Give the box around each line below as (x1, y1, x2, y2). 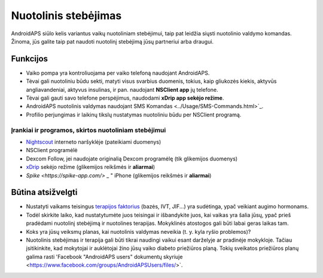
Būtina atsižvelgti (11, 187, 78, 197)
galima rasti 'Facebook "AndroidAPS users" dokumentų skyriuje (26, 253, 183, 260)
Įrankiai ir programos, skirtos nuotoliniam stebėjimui (11, 126, 166, 134)
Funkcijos (11, 54, 48, 64)
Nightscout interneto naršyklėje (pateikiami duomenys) (26, 138, 161, 146)
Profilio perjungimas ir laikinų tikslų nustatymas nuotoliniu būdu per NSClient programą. (26, 111, 242, 118)
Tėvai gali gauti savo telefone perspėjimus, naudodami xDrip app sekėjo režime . (26, 94, 224, 101)
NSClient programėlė (26, 147, 78, 154)
